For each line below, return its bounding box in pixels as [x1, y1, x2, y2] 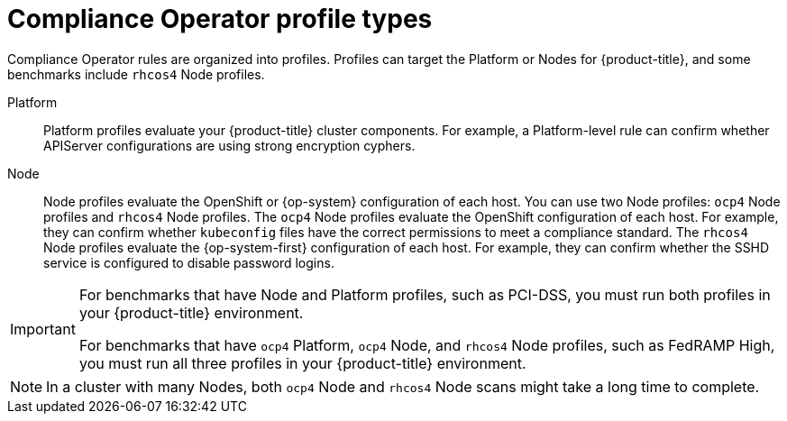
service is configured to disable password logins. [43, 254, 334, 270]
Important [10, 319, 76, 338]
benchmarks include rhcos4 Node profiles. [7, 66, 265, 82]
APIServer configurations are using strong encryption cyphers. [43, 137, 416, 153]
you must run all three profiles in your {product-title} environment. [78, 353, 526, 372]
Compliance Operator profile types [7, 4, 433, 34]
